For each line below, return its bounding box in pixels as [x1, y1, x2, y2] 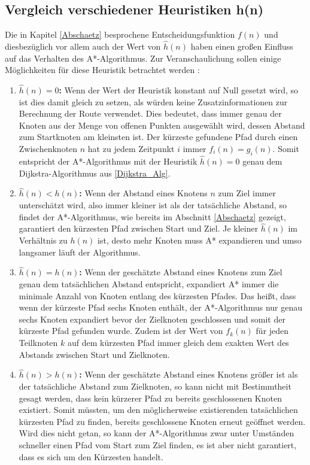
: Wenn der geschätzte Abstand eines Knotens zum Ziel [79, 266, 282, 278]
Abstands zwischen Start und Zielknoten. [19, 348, 170, 360]
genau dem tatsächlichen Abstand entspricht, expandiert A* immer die [19, 278, 279, 290]
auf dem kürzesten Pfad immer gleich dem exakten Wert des [67, 336, 289, 348]
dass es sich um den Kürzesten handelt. [19, 450, 163, 463]
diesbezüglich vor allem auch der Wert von [5, 40, 161, 53]
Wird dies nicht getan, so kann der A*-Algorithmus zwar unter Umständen [19, 427, 294, 439]
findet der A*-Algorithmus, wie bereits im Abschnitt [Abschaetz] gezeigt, [19, 210, 286, 223]
